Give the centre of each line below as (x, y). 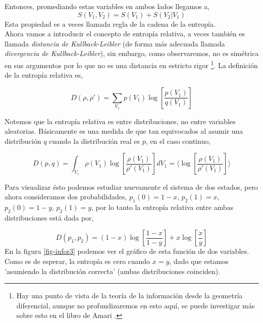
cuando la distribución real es (94, 141)
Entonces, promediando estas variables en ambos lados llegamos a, (107, 6)
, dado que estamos (199, 261)
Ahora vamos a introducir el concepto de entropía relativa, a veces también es (125, 34)
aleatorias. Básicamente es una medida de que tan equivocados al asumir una (124, 131)
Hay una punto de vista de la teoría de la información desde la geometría (129, 295)
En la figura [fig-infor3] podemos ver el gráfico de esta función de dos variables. (127, 251)
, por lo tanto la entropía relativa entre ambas (163, 207)
